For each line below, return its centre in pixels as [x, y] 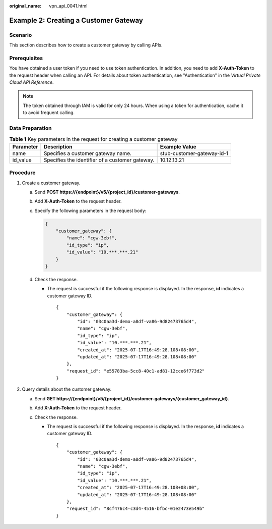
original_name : [25, 6]
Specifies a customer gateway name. [88, 153]
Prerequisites [26, 58]
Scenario [21, 35]
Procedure [22, 173]
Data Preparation [30, 128]
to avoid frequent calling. [49, 113]
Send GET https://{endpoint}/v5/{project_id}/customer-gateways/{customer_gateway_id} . [132, 398]
